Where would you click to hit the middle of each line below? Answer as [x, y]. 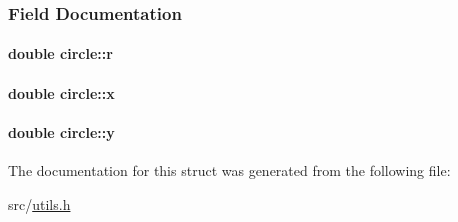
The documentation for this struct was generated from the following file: [229, 170]
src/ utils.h [39, 203]
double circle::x [61, 92]
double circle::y [61, 131]
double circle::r [60, 53]
